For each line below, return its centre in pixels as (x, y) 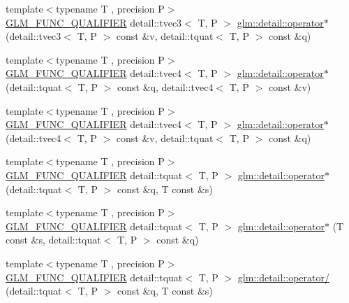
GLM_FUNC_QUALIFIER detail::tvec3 (94, 22)
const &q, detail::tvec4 (165, 86)
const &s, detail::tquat (53, 240)
